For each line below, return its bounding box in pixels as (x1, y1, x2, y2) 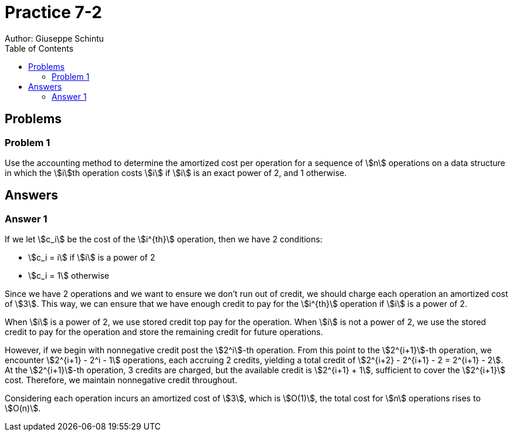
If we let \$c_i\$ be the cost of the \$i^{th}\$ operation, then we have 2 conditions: (5, 234, 322, 245)
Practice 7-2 (5, 2, 102, 22)
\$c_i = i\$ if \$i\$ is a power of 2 (28, 252, 155, 263)
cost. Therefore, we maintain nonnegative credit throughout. (5, 375, 237, 386)
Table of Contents (5, 43, 74, 53)
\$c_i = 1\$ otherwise (28, 271, 110, 281)
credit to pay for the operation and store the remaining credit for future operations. (5, 327, 323, 337)
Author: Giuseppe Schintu (5, 33, 104, 43)
